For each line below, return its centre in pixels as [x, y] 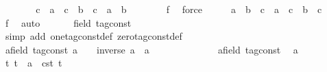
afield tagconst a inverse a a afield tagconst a [152, 49]
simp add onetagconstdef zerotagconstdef [94, 36]
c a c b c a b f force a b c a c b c [179, 9]
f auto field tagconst [68, 22]
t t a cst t [34, 63]
